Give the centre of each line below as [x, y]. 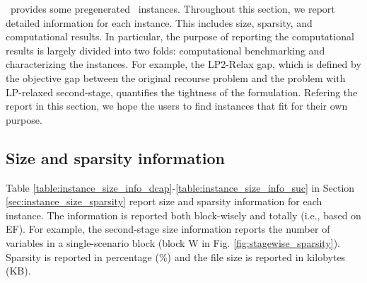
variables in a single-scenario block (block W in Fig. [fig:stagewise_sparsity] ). [173, 242]
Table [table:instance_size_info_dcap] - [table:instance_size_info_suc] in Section [180, 187]
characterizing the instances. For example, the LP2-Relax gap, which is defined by [183, 64]
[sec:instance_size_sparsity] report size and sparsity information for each [164, 201]
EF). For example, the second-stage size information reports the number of [168, 229]
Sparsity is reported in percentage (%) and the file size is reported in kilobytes [176, 256]
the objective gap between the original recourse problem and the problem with [176, 77]
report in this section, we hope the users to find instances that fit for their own [177, 106]
